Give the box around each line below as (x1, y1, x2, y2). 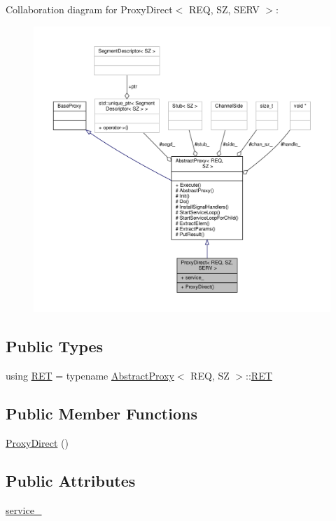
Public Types (6, 335, 104, 357)
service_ (6, 502, 42, 517)
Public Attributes (6, 469, 136, 491)
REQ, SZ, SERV (188, 2, 260, 16)
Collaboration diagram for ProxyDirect (6, 2, 173, 16)
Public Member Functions (6, 403, 197, 424)
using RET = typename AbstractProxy (6, 368, 174, 383)
